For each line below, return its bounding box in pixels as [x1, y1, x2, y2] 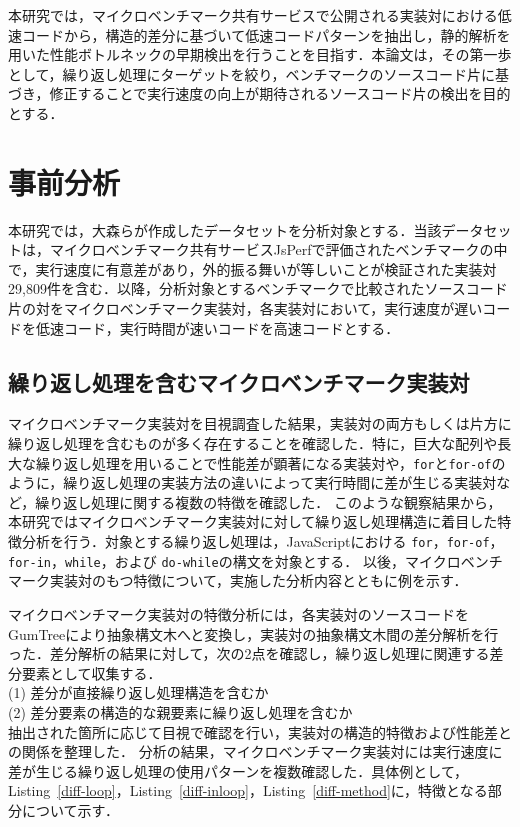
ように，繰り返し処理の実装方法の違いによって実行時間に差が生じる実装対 [8, 472, 497, 493]
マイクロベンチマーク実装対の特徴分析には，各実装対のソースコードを [8, 603, 470, 624]
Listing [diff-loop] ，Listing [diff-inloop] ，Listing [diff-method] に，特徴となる [8, 780, 488, 801]
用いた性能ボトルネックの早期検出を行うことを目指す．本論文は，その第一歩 [8, 44, 512, 65]
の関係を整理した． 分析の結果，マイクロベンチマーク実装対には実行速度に [8, 741, 503, 762]
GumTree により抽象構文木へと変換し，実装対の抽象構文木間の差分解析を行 [8, 623, 499, 644]
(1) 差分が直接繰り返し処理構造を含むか [8, 682, 269, 703]
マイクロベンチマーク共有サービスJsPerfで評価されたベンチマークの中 [49, 239, 508, 260]
